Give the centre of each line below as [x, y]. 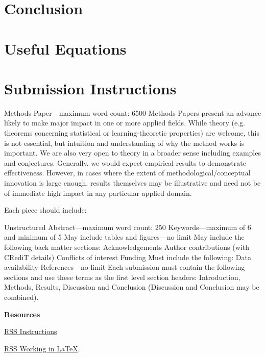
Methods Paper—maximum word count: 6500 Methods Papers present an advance [133, 112]
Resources [22, 314]
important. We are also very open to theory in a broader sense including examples [132, 153]
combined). [21, 297]
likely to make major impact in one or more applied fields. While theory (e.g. [125, 123]
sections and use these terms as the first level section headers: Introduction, [122, 277]
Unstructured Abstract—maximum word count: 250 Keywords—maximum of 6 [128, 227]
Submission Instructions [90, 88]
